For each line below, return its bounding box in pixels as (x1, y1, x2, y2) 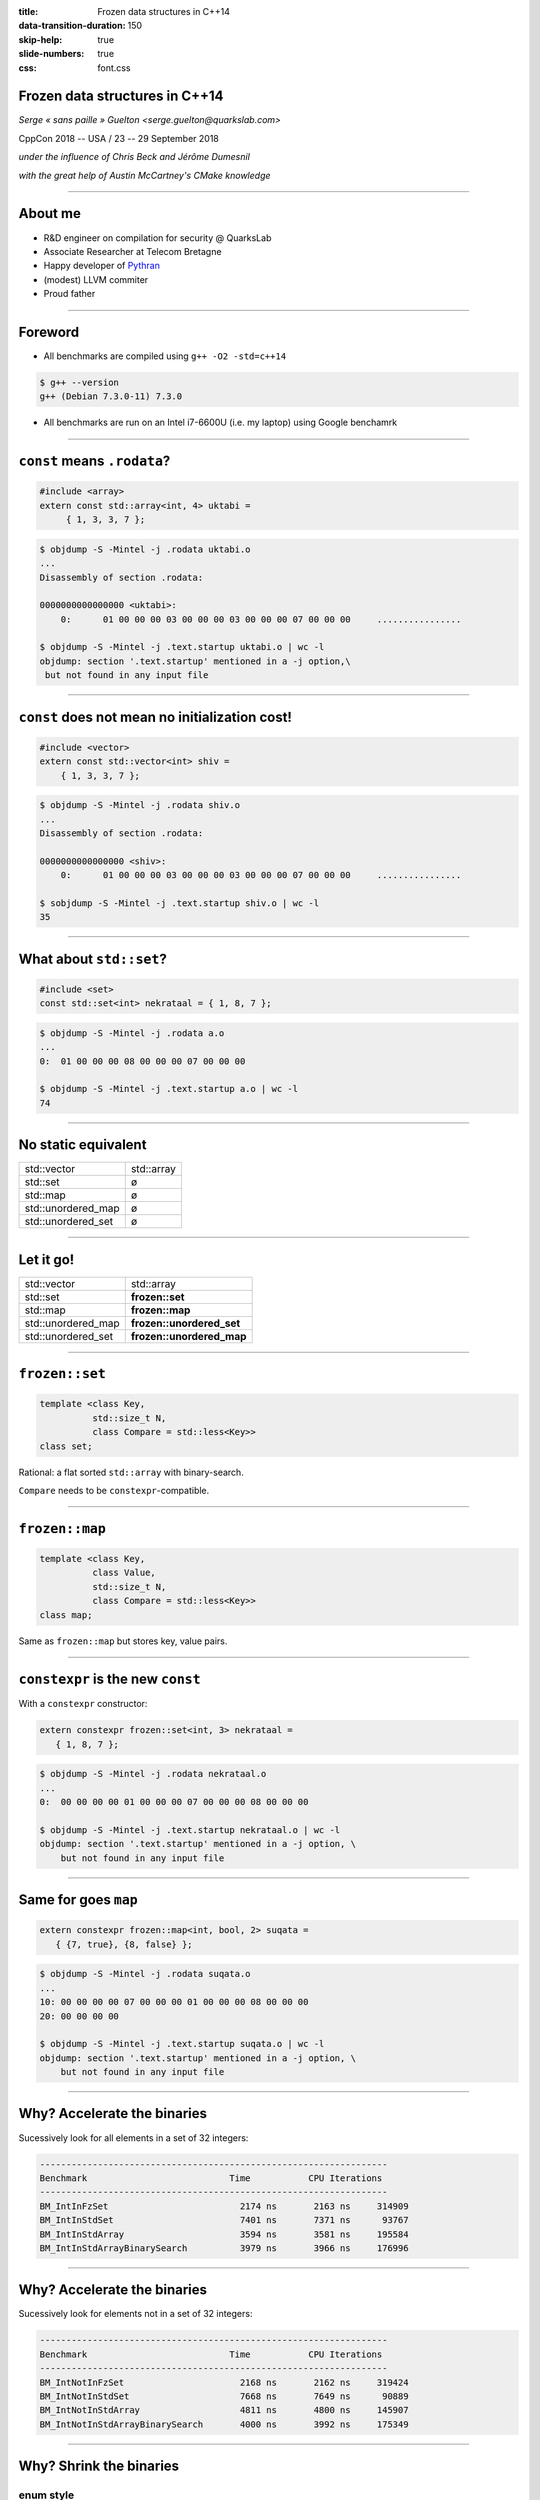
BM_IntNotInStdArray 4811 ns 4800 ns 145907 (39, 2405, 409, 2416)
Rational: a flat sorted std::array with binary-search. (18, 1466, 244, 1478)
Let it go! (18, 1251, 75, 1268)
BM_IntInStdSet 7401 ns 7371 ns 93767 (39, 2215, 409, 2226)
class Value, (91, 1567, 157, 1579)
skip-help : (18, 33, 63, 45)
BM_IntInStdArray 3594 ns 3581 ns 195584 (39, 2228, 409, 2240)
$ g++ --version (39, 377, 120, 388)
